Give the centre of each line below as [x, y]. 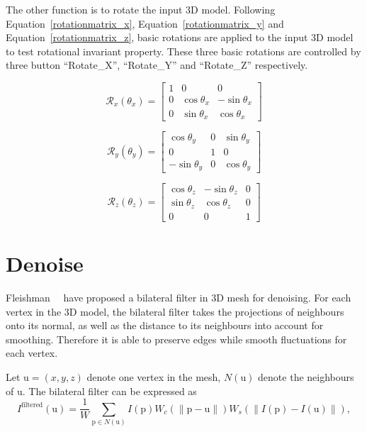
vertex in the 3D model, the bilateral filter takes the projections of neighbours [175, 311]
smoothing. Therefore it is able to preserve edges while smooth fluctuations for [176, 339]
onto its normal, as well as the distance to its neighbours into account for [165, 325]
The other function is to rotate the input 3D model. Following [141, 9]
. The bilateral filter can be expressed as [109, 391]
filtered [32, 405]
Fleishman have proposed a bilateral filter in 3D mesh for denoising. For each [179, 298]
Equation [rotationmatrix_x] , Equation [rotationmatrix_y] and [145, 23]
